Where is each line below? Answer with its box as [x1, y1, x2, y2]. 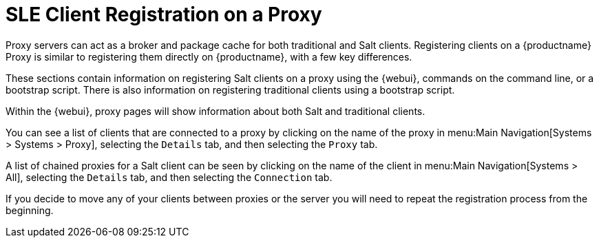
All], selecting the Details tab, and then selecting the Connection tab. [6, 171, 333, 183]
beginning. [6, 204, 54, 216]
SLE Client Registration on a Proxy [6, 3, 322, 26]
